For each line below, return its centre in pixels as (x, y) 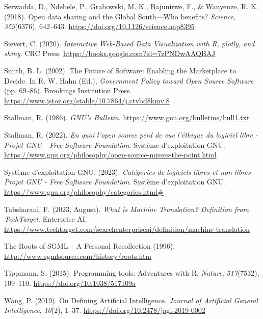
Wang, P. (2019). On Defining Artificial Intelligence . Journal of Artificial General (131, 300)
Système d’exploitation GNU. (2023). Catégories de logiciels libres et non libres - (130, 171)
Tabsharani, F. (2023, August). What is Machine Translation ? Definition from (126, 209)
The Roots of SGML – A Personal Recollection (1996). (90, 246)
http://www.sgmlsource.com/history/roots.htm (78, 256)
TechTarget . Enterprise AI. (46, 219)
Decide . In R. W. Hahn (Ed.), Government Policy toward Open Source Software (129, 80)
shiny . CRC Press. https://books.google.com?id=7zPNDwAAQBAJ (110, 53)
